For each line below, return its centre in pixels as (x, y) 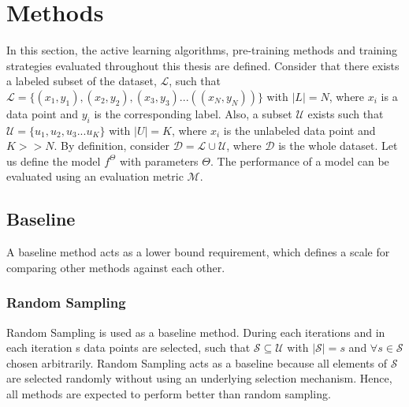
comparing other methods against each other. (116, 267)
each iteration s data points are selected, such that (128, 347)
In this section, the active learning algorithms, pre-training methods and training (202, 50)
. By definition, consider (112, 146)
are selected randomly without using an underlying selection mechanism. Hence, (199, 378)
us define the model (54, 161)
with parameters (159, 161)
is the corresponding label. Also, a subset (193, 113)
